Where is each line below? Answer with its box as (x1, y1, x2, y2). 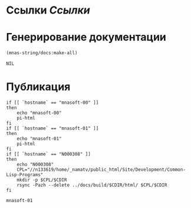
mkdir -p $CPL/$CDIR (17, 177, 67, 183)
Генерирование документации (6, 31, 167, 44)
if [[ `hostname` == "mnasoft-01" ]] (6, 125, 99, 131)
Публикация (6, 80, 71, 94)
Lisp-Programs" (6, 171, 44, 177)
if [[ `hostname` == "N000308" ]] (6, 151, 91, 157)
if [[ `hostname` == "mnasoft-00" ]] (6, 100, 99, 105)
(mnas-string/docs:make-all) (6, 50, 78, 56)
